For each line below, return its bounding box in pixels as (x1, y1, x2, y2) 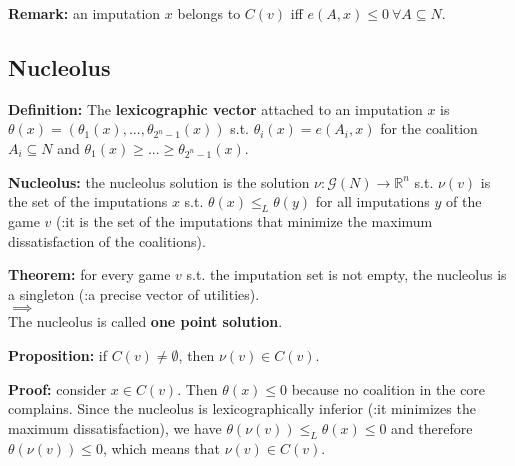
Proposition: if (8, 344, 107, 365)
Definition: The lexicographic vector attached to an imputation (8, 98, 423, 119)
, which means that (102, 437, 221, 458)
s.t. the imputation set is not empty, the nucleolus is (186, 264, 507, 285)
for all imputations (315, 191, 430, 212)
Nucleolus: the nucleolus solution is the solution (8, 171, 310, 192)
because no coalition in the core (291, 378, 486, 399)
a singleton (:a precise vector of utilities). (8, 283, 260, 304)
